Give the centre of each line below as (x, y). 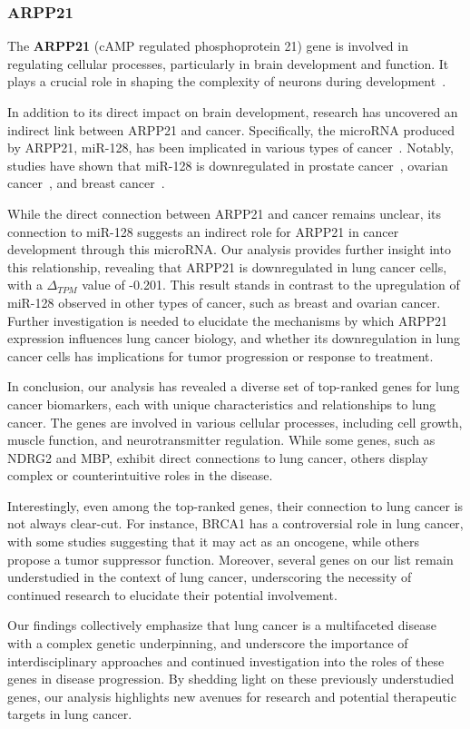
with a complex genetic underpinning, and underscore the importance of (208, 643)
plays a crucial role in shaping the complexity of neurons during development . (227, 81)
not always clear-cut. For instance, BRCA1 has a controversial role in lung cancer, (235, 523)
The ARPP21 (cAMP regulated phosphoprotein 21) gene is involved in (208, 46)
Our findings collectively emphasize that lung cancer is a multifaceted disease (222, 625)
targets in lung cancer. (70, 714)
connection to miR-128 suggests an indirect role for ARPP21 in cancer (203, 231)
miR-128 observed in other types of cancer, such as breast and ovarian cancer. (224, 302)
